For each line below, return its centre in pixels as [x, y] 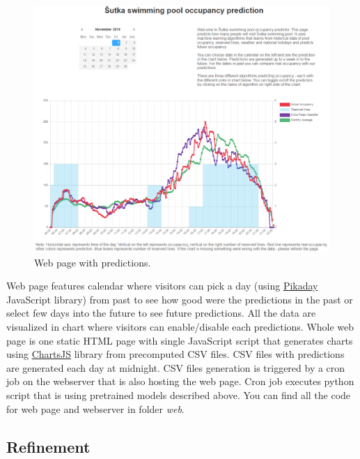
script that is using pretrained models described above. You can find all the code [179, 394]
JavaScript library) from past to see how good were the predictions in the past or [180, 299]
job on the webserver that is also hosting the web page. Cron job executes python [180, 381]
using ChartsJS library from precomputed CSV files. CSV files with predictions [175, 354]
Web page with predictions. [93, 262]
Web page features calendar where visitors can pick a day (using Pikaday [162, 286]
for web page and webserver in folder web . [95, 408]
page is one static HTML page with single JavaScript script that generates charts [180, 340]
